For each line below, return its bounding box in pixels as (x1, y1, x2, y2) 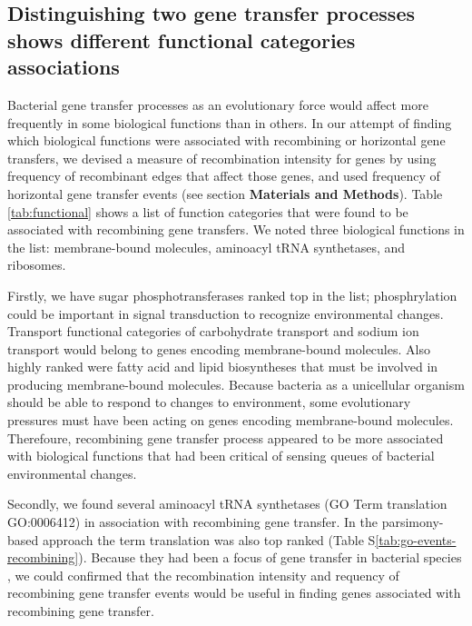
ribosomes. (7, 255, 66, 274)
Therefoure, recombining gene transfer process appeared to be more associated (7, 428, 444, 447)
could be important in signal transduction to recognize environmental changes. (7, 303, 444, 323)
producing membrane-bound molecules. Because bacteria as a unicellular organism (7, 374, 465, 393)
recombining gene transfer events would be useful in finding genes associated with (7, 583, 461, 602)
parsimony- (381, 512, 444, 532)
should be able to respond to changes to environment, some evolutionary (7, 392, 411, 412)
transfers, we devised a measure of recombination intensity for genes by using (7, 148, 437, 167)
